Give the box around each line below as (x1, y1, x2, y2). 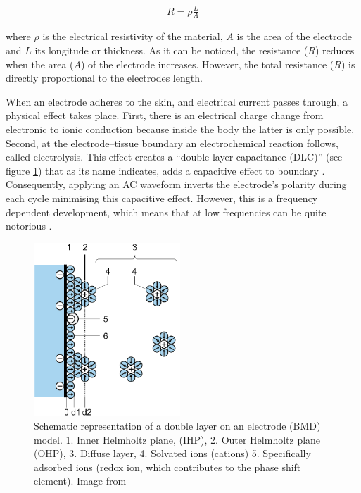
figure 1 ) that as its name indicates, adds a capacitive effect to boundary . (6, 163, 325, 177)
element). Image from (34, 473, 127, 488)
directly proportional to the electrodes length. (6, 70, 203, 85)
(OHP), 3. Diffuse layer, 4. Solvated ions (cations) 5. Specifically (34, 446, 311, 461)
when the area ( (6, 56, 74, 71)
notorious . (6, 218, 52, 233)
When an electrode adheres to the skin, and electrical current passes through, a (6, 94, 348, 108)
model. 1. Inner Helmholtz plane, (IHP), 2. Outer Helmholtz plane (34, 432, 321, 447)
